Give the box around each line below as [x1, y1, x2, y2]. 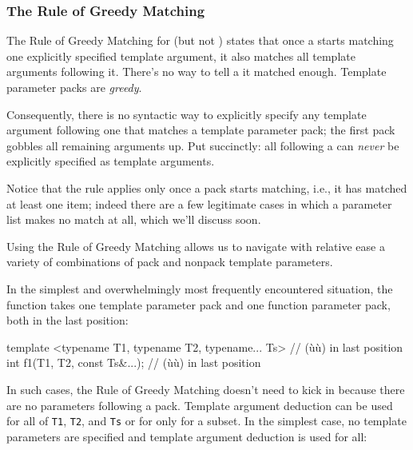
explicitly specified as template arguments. [6, 153, 215, 169]
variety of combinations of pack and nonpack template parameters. [6, 253, 333, 270]
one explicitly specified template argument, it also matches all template [6, 47, 355, 64]
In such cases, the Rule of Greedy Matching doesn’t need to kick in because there [6, 380, 405, 397]
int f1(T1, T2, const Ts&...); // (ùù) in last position [6, 354, 261, 371]
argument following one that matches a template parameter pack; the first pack [6, 121, 395, 138]
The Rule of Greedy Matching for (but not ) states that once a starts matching [6, 32, 394, 49]
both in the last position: [6, 312, 129, 329]
